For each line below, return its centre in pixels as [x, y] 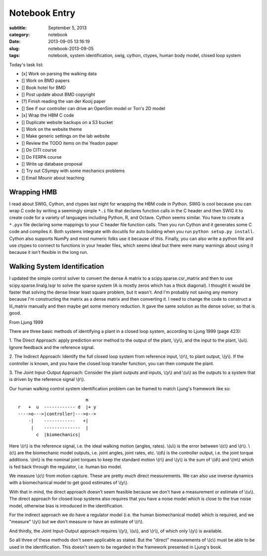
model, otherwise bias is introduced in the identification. [66, 505]
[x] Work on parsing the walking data [59, 73]
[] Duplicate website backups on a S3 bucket [67, 122]
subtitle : [18, 28]
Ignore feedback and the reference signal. [52, 347]
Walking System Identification [57, 267]
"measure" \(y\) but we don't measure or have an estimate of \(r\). [76, 522]
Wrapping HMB [33, 192]
